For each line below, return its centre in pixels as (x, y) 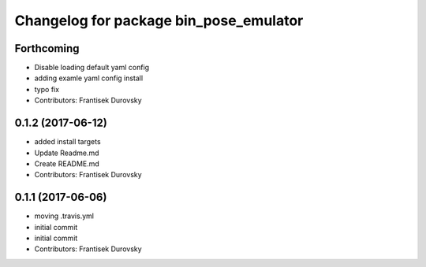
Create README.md (67, 163)
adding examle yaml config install (89, 78)
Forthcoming (47, 48)
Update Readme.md (67, 153)
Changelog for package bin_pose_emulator (159, 20)
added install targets (68, 142)
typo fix (47, 89)
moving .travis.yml (64, 216)
